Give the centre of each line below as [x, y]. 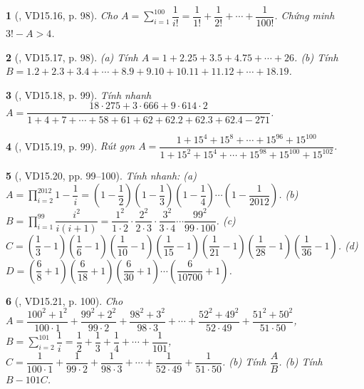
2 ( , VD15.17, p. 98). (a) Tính [72, 57]
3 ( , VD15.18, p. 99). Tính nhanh [79, 94]
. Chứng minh [305, 15]
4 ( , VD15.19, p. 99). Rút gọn [71, 146]
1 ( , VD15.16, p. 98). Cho [62, 15]
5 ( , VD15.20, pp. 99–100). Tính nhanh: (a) [101, 176]
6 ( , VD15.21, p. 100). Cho [64, 300]
